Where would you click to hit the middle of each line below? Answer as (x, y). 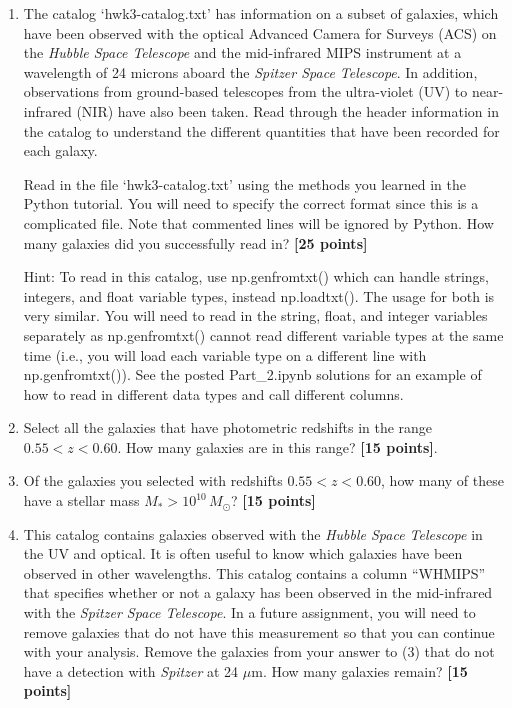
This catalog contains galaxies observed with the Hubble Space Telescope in (253, 533)
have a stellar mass (81, 500)
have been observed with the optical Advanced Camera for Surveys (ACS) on (260, 32)
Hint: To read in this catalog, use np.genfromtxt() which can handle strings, (256, 276)
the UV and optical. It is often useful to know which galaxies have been (243, 553)
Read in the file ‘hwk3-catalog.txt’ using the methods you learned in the (244, 183)
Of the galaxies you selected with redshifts (153, 480)
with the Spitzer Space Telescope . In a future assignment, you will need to (249, 612)
